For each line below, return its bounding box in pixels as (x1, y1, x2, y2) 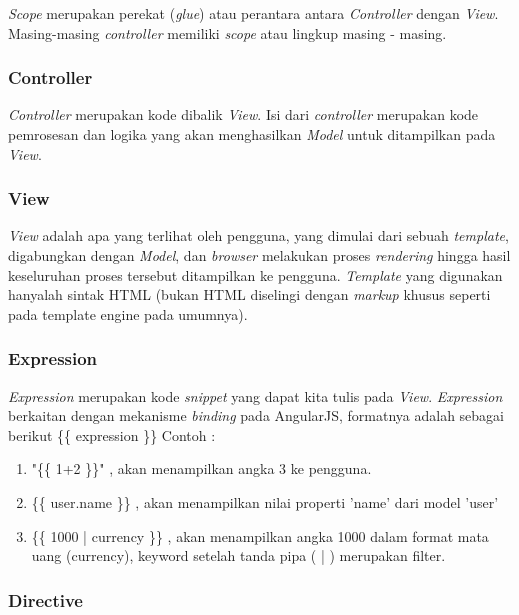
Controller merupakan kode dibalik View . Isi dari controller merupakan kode (8, 104, 479, 125)
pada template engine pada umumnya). (8, 303, 248, 324)
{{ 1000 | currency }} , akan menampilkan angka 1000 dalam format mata (31, 525, 489, 546)
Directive (8, 587, 83, 612)
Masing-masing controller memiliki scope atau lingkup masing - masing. (8, 22, 447, 43)
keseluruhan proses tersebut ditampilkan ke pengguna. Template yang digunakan (8, 264, 503, 285)
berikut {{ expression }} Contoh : (8, 424, 216, 445)
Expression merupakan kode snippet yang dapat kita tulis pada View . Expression (8, 385, 503, 406)
